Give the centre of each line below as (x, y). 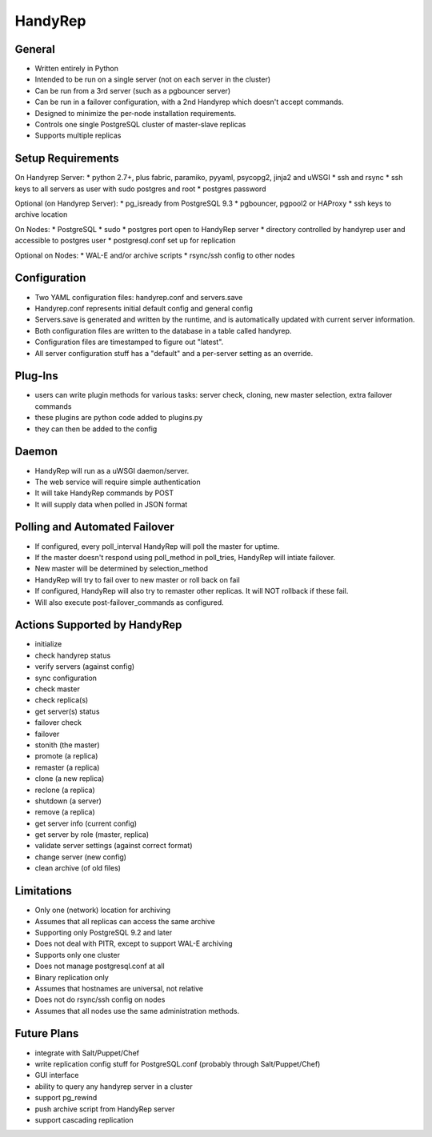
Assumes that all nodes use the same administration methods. (137, 1011)
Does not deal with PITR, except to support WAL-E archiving (134, 943)
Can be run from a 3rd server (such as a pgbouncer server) (133, 90)
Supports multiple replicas (78, 135)
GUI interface (57, 1075)
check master (57, 689)
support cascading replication (84, 1119)
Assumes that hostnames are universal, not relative (119, 988)
